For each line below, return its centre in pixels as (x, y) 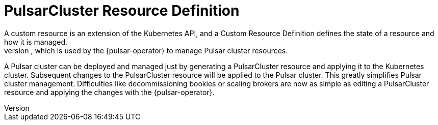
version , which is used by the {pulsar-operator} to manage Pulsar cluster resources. (146, 50)
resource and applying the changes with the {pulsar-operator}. (109, 92)
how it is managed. (36, 42)
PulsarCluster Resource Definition (122, 11)
